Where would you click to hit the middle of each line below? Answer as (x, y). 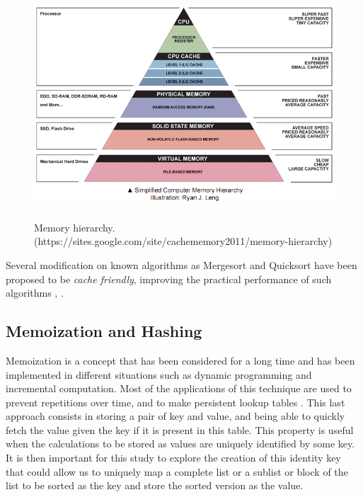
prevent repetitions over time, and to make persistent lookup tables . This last (175, 402)
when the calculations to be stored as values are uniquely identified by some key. (180, 444)
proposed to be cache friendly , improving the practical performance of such (169, 279)
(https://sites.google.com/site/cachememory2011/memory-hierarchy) (183, 241)
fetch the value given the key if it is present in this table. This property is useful (180, 429)
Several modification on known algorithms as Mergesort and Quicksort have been (181, 264)
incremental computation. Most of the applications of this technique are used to (179, 388)
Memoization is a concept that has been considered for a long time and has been (180, 360)
